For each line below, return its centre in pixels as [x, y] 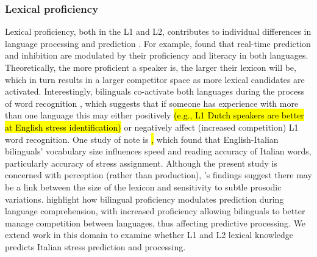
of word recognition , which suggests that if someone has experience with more [152, 103]
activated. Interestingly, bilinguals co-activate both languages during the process [155, 91]
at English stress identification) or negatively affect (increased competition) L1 [152, 127]
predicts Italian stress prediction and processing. [95, 246]
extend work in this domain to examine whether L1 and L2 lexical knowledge [149, 235]
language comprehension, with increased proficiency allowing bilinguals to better [155, 211]
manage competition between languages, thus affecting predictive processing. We [155, 223]
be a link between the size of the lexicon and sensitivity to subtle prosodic [143, 186]
